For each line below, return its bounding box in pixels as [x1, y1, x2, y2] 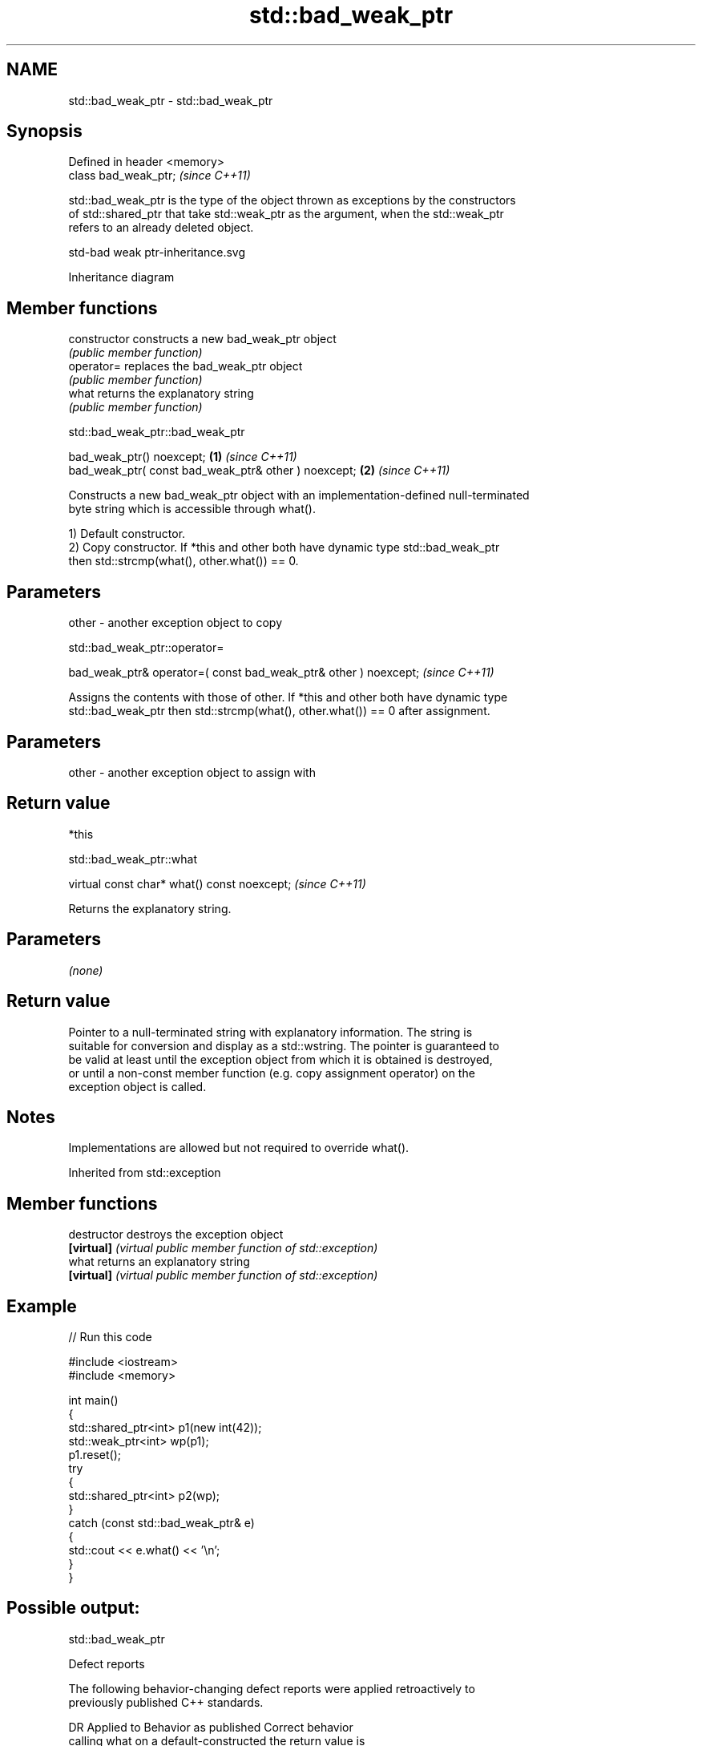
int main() [68, 1393, 119, 1408]
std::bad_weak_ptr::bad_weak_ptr [68, 425, 245, 439]
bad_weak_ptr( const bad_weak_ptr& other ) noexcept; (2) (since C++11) [68, 463, 450, 478]
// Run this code [68, 1330, 152, 1344]
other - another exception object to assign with [68, 765, 316, 779]
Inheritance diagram [68, 270, 175, 285]
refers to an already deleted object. [68, 220, 254, 235]
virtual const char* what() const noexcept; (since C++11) [68, 876, 366, 891]
